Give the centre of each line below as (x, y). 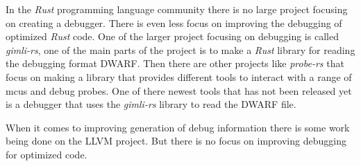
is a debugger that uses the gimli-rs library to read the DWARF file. (151, 104)
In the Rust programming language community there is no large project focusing (177, 9)
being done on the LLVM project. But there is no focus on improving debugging (176, 141)
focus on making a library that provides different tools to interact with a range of (179, 76)
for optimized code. (47, 154)
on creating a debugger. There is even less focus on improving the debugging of (174, 22)
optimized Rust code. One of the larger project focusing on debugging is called (172, 36)
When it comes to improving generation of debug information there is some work (178, 127)
